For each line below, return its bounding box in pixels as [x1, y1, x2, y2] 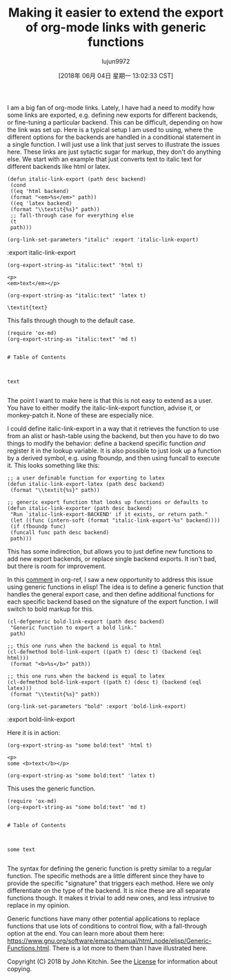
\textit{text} [7, 304, 48, 311]
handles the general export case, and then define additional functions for [7, 590, 215, 598]
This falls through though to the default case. [7, 316, 135, 325]
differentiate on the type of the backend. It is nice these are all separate [7, 886, 210, 894]
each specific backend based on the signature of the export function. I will [7, 597, 219, 606]
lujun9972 [101, 57, 130, 65]
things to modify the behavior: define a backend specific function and [7, 439, 205, 447]
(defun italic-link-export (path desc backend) [7, 175, 147, 183]
